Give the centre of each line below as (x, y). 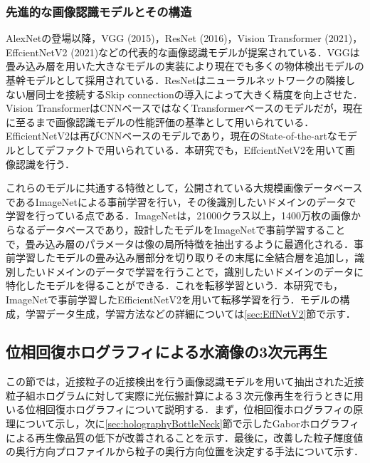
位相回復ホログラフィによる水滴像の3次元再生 (167, 352)
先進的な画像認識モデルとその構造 (99, 11)
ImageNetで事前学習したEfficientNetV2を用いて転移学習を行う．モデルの (173, 299)
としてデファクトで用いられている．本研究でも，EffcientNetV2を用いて (180, 149)
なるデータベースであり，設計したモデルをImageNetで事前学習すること (180, 229)
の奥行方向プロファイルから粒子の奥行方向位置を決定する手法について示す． (185, 451)
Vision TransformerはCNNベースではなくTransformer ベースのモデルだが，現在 (184, 108)
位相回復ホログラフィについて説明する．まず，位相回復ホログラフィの (189, 409)
